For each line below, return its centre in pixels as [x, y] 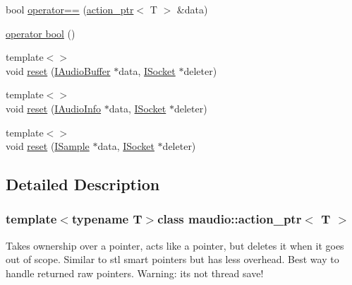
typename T [107, 219]
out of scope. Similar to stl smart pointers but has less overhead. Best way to [172, 259]
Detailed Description [83, 184]
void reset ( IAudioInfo [54, 108]
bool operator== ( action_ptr [70, 9]
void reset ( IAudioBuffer [58, 70]
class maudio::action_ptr [230, 219]
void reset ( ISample [48, 146]
